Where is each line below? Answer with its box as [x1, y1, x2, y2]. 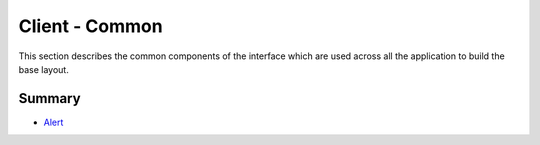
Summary [18, 90, 81, 107]
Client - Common [18, 15, 164, 37]
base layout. [18, 63, 69, 75]
